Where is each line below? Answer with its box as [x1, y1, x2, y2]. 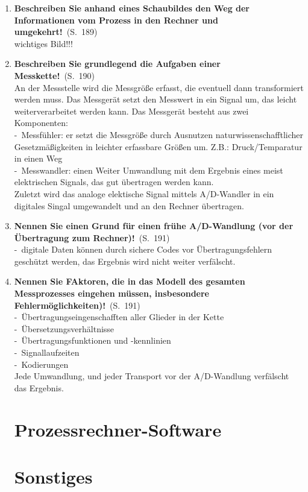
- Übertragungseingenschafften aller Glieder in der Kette [14, 311, 224, 323]
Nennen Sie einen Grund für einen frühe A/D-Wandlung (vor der [14, 219, 294, 232]
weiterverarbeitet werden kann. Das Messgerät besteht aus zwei [14, 104, 249, 117]
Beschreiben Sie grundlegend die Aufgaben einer [14, 57, 221, 70]
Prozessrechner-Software [14, 417, 222, 441]
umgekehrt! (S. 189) [14, 25, 98, 38]
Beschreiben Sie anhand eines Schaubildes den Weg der [14, 2, 250, 14]
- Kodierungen [14, 358, 69, 370]
